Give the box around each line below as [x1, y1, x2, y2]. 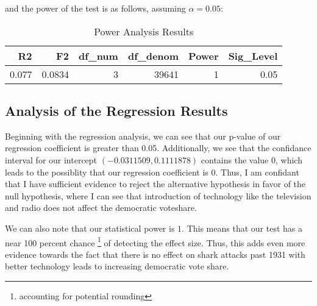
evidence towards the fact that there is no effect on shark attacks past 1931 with [5, 247, 305, 260]
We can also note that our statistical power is [5, 221, 175, 234]
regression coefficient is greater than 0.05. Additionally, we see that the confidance [5, 141, 312, 154]
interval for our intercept [5, 153, 98, 166]
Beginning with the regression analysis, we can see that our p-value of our [5, 129, 281, 142]
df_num [78, 48, 118, 63]
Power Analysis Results [94, 24, 194, 38]
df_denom [127, 48, 179, 63]
